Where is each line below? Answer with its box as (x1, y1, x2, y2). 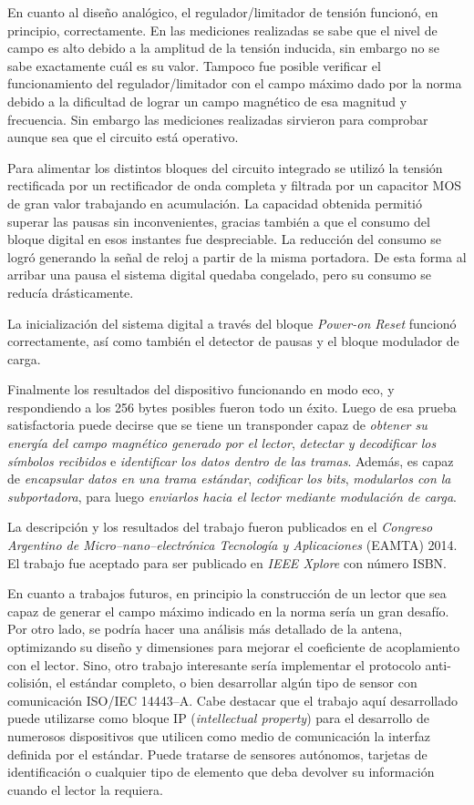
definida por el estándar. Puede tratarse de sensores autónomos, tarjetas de (7, 744, 428, 763)
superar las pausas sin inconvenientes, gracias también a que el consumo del (7, 211, 430, 230)
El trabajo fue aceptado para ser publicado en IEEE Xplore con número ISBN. (7, 553, 447, 572)
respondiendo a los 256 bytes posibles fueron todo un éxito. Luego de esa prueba (7, 397, 457, 416)
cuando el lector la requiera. (7, 780, 163, 799)
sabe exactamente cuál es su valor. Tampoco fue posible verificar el (7, 56, 381, 75)
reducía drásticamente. (7, 282, 134, 301)
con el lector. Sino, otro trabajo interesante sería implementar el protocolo (7, 655, 421, 674)
